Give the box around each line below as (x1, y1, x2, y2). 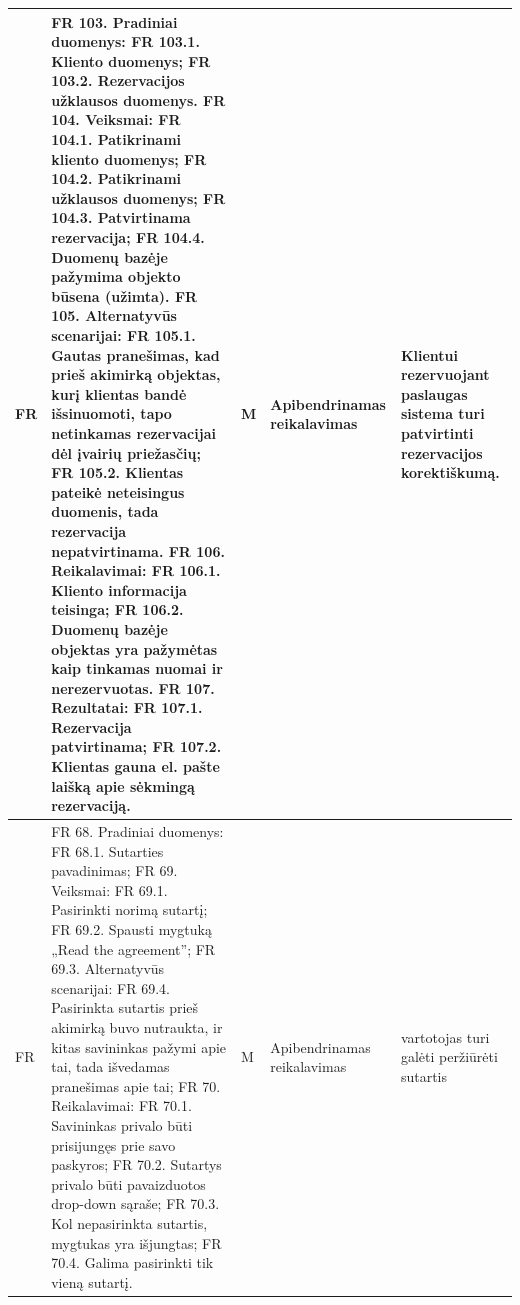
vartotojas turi (400, 1026, 490, 1047)
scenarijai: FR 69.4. (51, 977, 170, 998)
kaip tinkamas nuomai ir (51, 658, 223, 679)
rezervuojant (400, 364, 490, 385)
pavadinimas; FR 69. (51, 860, 178, 881)
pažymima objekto (51, 266, 181, 287)
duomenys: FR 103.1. (51, 31, 200, 52)
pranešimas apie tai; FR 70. (51, 1075, 221, 1096)
